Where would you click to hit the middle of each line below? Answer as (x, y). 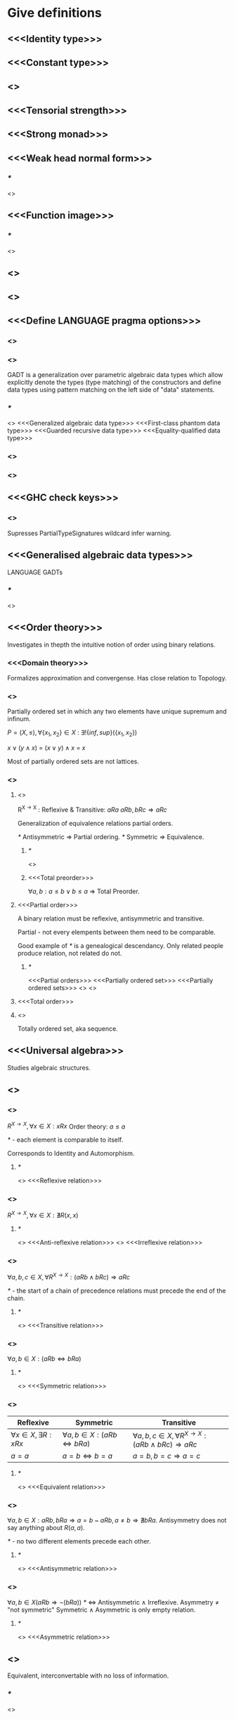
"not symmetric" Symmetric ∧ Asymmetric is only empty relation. (101, 1609)
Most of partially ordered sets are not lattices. (73, 762)
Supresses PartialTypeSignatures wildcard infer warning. (90, 533)
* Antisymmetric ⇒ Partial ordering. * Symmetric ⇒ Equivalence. (111, 837)
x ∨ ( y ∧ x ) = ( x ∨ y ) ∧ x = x (46, 748)
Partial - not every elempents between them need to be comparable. (117, 932)
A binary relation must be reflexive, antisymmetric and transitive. (111, 918)
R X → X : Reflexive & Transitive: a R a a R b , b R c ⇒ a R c (92, 809)
